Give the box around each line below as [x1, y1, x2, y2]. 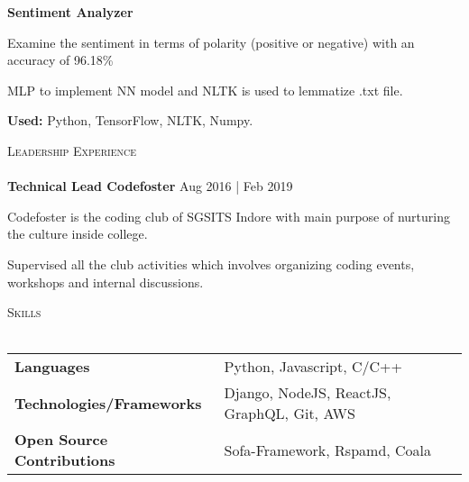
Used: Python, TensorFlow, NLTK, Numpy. [7, 111, 253, 130]
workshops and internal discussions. [7, 272, 204, 291]
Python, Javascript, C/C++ [224, 356, 403, 377]
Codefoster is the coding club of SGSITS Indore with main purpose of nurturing [7, 206, 450, 225]
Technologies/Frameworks [14, 392, 202, 414]
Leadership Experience [7, 141, 136, 159]
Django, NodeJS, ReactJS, [224, 382, 391, 404]
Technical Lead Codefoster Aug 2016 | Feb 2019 [7, 177, 293, 196]
